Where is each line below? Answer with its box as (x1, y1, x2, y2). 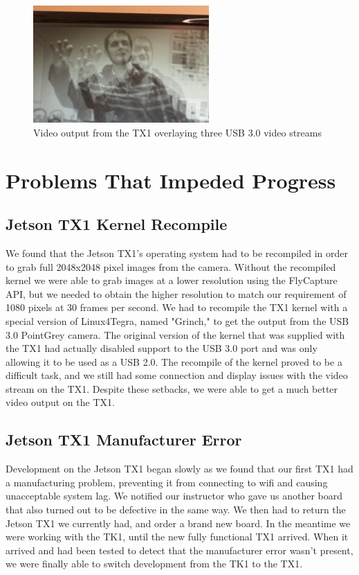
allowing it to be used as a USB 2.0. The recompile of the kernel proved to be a (6, 354, 342, 369)
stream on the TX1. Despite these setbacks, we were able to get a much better (6, 381, 338, 396)
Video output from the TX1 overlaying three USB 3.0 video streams (33, 125, 322, 139)
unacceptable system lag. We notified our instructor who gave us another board (6, 488, 343, 503)
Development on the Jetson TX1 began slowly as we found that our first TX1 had (6, 461, 353, 476)
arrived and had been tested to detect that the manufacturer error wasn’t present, (6, 542, 353, 557)
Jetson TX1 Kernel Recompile (6, 213, 228, 235)
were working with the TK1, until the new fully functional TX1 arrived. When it (6, 529, 349, 544)
